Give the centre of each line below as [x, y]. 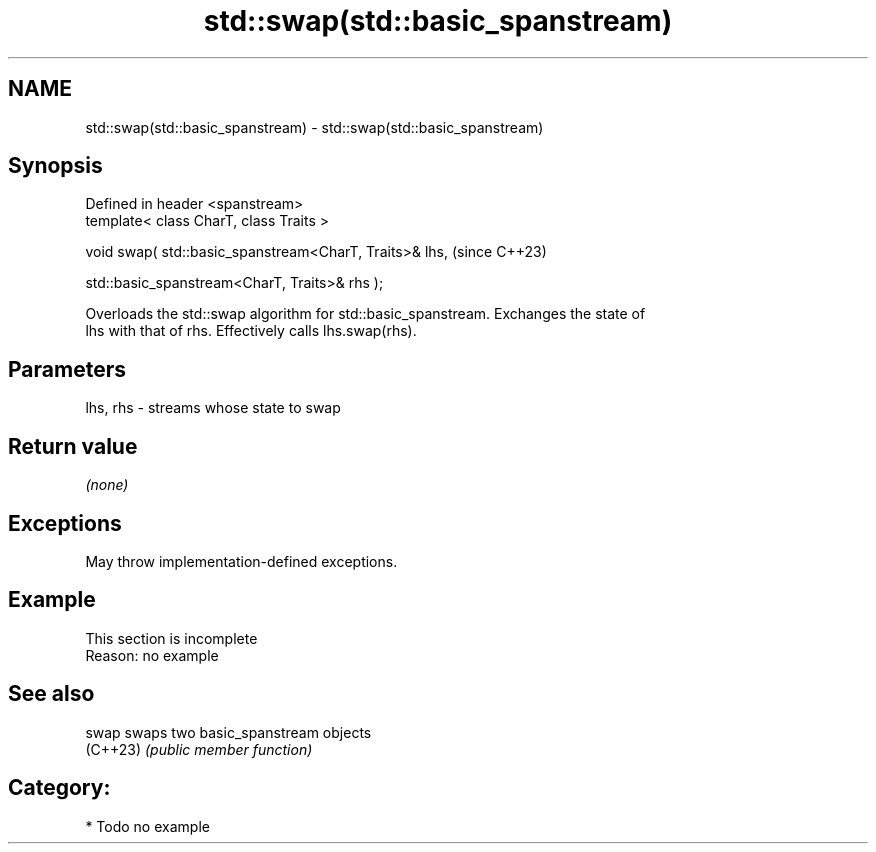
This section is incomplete [171, 638]
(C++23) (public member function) [199, 749]
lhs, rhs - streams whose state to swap [213, 408]
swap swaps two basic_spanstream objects [228, 732]
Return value [73, 446]
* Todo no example [147, 826]
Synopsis [55, 166]
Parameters [67, 369]
